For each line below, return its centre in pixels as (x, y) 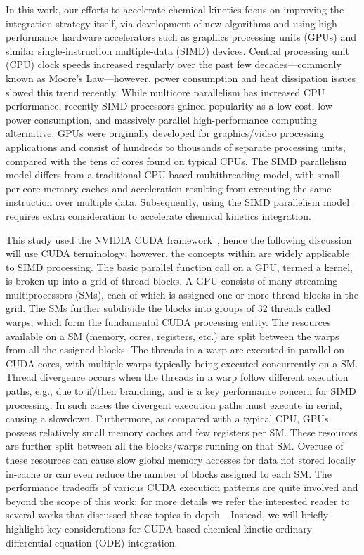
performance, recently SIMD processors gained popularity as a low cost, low (169, 106)
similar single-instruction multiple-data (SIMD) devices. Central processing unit (177, 50)
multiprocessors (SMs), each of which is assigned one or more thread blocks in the (182, 294)
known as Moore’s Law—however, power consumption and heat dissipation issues (181, 78)
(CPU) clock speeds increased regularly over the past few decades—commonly (174, 64)
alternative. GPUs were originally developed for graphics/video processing (165, 133)
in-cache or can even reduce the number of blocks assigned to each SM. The (169, 473)
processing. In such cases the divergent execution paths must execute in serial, (174, 404)
